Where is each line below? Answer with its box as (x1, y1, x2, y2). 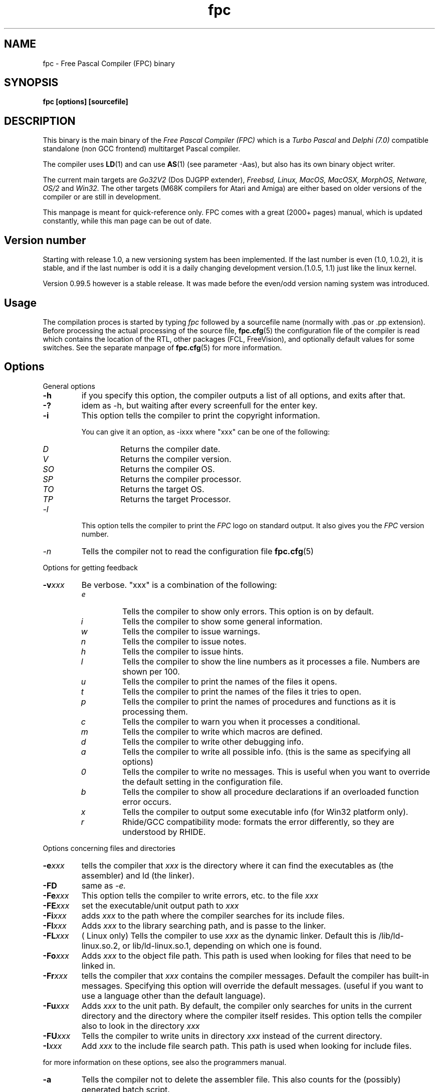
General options (43, 381, 95, 390)
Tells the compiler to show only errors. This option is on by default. (122, 606, 374, 616)
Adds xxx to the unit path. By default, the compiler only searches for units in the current (81, 1000, 412, 1011)
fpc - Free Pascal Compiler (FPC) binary (43, 59, 175, 68)
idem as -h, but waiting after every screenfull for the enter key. (81, 400, 318, 410)
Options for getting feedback (43, 563, 138, 572)
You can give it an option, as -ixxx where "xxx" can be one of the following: (81, 427, 330, 436)
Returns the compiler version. (120, 454, 232, 464)
